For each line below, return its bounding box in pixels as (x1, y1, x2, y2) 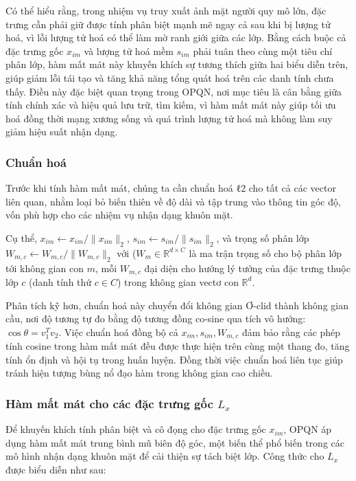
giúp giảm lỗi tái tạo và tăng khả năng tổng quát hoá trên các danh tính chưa (5, 70, 334, 85)
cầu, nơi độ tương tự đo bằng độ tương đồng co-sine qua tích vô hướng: (5, 311, 306, 326)
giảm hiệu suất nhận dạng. (5, 124, 118, 139)
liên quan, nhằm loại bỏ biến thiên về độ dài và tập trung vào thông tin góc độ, (5, 194, 341, 208)
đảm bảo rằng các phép (241, 324, 341, 339)
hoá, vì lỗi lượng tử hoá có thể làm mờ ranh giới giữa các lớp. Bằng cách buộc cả (5, 30, 346, 45)
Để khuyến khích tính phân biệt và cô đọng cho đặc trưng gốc (5, 422, 266, 436)
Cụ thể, (5, 230, 37, 245)
